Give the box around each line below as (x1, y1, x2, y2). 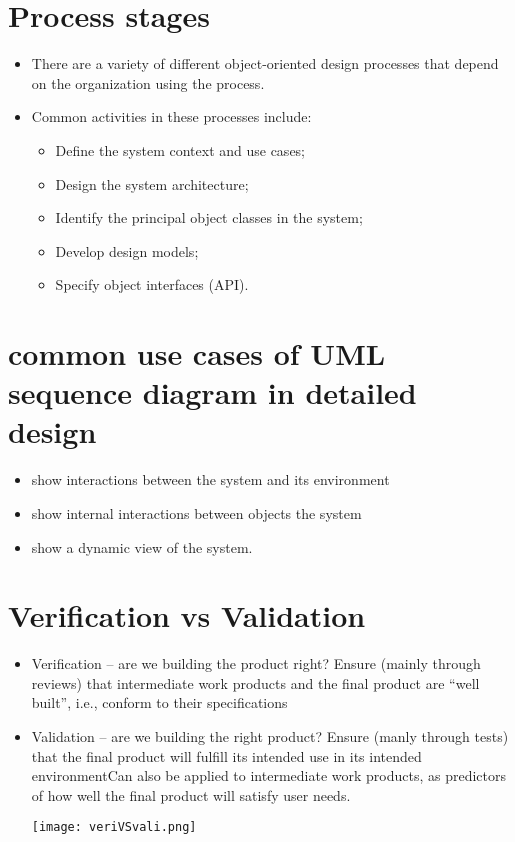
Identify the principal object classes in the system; (55, 207, 363, 228)
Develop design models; (55, 240, 199, 261)
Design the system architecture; (55, 173, 249, 194)
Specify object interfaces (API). (55, 274, 249, 295)
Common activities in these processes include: (31, 106, 312, 127)
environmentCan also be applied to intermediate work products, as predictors (31, 765, 507, 786)
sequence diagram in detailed (8, 372, 417, 413)
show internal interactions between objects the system (31, 502, 362, 523)
